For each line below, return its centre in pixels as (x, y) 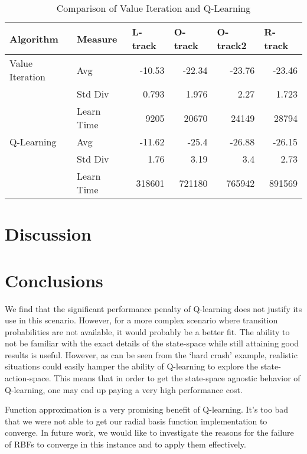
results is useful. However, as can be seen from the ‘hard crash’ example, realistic (151, 354)
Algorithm (34, 38)
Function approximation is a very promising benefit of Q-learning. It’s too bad (147, 409)
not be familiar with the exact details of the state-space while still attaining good (152, 343)
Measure (97, 38)
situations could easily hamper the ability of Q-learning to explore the (131, 366)
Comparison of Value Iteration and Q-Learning (153, 8)
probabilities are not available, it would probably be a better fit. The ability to (147, 331)
